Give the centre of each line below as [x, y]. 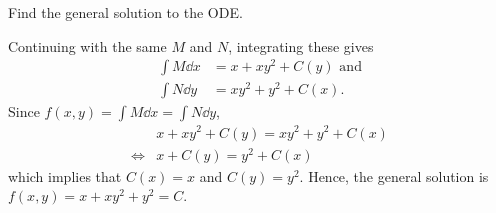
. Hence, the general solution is [394, 175]
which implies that [65, 175]
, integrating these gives [301, 45]
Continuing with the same [87, 45]
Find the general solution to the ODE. [125, 12]
